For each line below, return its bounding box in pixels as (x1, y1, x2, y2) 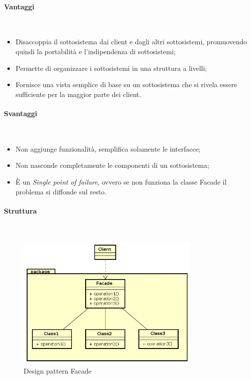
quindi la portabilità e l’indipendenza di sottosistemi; (15, 46, 176, 56)
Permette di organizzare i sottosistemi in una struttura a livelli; (15, 63, 207, 73)
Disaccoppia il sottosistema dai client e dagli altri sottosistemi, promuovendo (15, 36, 247, 47)
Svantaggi (4, 108, 37, 118)
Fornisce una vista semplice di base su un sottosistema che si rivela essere (15, 79, 237, 90)
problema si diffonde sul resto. (15, 186, 107, 196)
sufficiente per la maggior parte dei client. (15, 89, 141, 99)
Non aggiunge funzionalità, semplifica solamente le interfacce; (15, 143, 201, 154)
